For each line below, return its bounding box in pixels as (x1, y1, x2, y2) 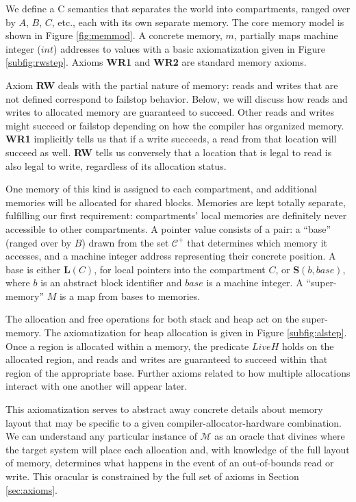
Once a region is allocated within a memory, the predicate (5, 338, 249, 353)
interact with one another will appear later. (5, 379, 188, 393)
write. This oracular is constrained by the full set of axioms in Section (5, 469, 299, 483)
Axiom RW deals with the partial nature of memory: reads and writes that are (5, 77, 338, 92)
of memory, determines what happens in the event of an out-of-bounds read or (5, 455, 334, 470)
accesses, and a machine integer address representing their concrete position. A (5, 249, 336, 263)
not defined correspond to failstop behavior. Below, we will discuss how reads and (5, 91, 348, 105)
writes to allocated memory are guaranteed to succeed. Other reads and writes (5, 105, 335, 119)
